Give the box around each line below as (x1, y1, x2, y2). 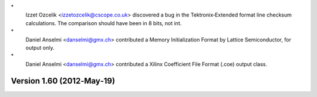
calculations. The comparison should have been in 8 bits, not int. (25, 19, 182, 26)
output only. (25, 44, 55, 51)
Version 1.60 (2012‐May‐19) (11, 76, 116, 86)
